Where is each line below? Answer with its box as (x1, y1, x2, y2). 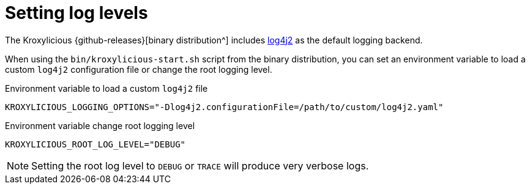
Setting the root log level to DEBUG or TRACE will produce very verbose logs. (31, 159, 369, 172)
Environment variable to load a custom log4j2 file (5, 83, 208, 94)
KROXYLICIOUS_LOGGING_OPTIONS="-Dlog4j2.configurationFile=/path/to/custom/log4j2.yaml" (5, 102, 444, 112)
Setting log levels (5, 2, 148, 23)
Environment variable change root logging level (5, 120, 195, 131)
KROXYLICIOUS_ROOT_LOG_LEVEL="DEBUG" (5, 139, 186, 149)
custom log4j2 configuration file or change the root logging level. (5, 64, 272, 75)
